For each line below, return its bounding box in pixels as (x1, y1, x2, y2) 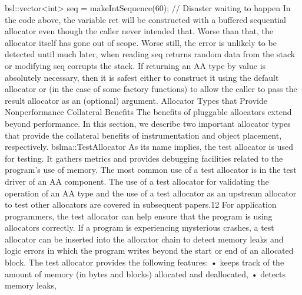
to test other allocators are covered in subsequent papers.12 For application (5, 198, 277, 211)
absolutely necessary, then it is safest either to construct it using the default (5, 71, 279, 83)
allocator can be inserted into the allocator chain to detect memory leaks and (5, 232, 284, 245)
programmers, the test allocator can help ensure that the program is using (5, 209, 273, 222)
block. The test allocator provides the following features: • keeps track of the (5, 256, 284, 268)
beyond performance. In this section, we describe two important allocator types (5, 117, 291, 129)
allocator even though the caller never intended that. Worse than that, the (5, 25, 274, 37)
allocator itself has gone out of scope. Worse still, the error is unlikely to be (5, 36, 277, 48)
